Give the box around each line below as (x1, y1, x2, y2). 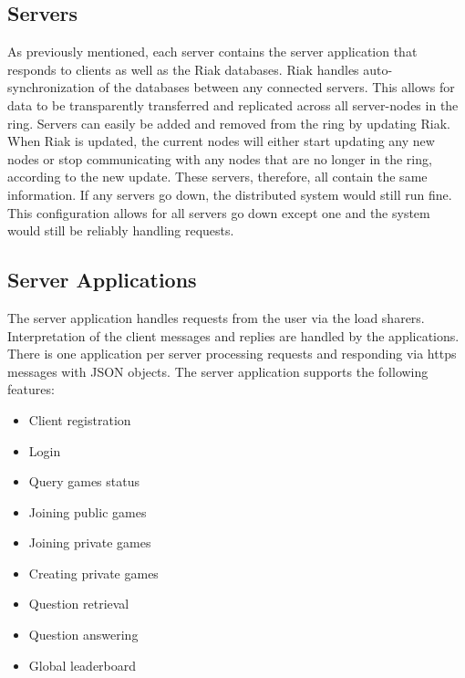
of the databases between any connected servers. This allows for (98, 78, 455, 97)
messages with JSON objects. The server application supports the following (7, 361, 429, 381)
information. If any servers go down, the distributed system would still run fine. (7, 184, 452, 203)
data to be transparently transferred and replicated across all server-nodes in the (7, 95, 459, 114)
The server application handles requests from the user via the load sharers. (7, 308, 425, 327)
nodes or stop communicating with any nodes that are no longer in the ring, (7, 149, 432, 168)
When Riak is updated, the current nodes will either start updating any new (7, 131, 435, 151)
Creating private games (28, 563, 159, 582)
